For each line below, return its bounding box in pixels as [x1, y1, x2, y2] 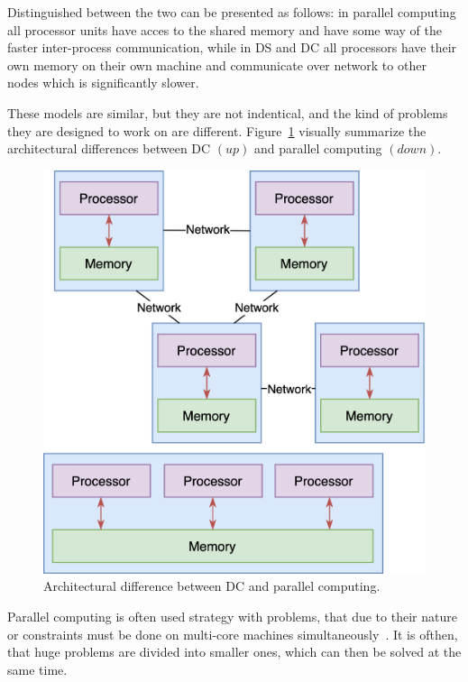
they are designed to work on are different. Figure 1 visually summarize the [7, 121, 427, 140]
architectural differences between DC [7, 139, 211, 158]
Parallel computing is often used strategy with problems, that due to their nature [7, 607, 457, 626]
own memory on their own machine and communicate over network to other [7, 55, 427, 74]
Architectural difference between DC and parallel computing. [43, 576, 381, 595]
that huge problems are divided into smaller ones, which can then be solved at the [7, 642, 462, 661]
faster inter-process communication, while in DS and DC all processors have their [7, 38, 457, 57]
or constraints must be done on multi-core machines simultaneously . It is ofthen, [7, 624, 458, 643]
